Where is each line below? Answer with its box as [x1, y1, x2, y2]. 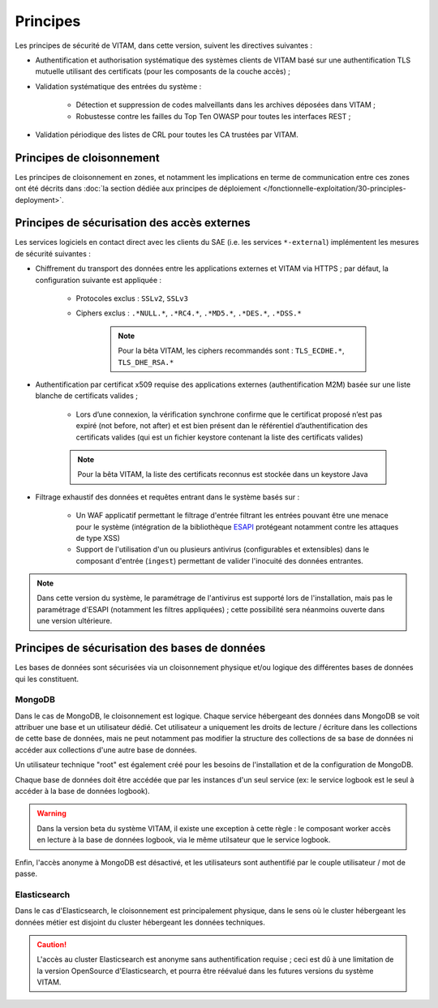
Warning [36, 809, 67, 818]
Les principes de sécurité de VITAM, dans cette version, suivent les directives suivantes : [15, 41, 312, 50]
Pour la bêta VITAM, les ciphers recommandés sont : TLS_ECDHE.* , [118, 345, 345, 356]
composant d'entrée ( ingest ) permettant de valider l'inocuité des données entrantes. [75, 555, 364, 565]
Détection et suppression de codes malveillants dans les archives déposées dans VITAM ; [75, 100, 376, 109]
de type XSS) [75, 533, 121, 543]
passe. [15, 869, 38, 878]
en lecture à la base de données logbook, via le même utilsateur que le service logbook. [36, 835, 331, 845]
